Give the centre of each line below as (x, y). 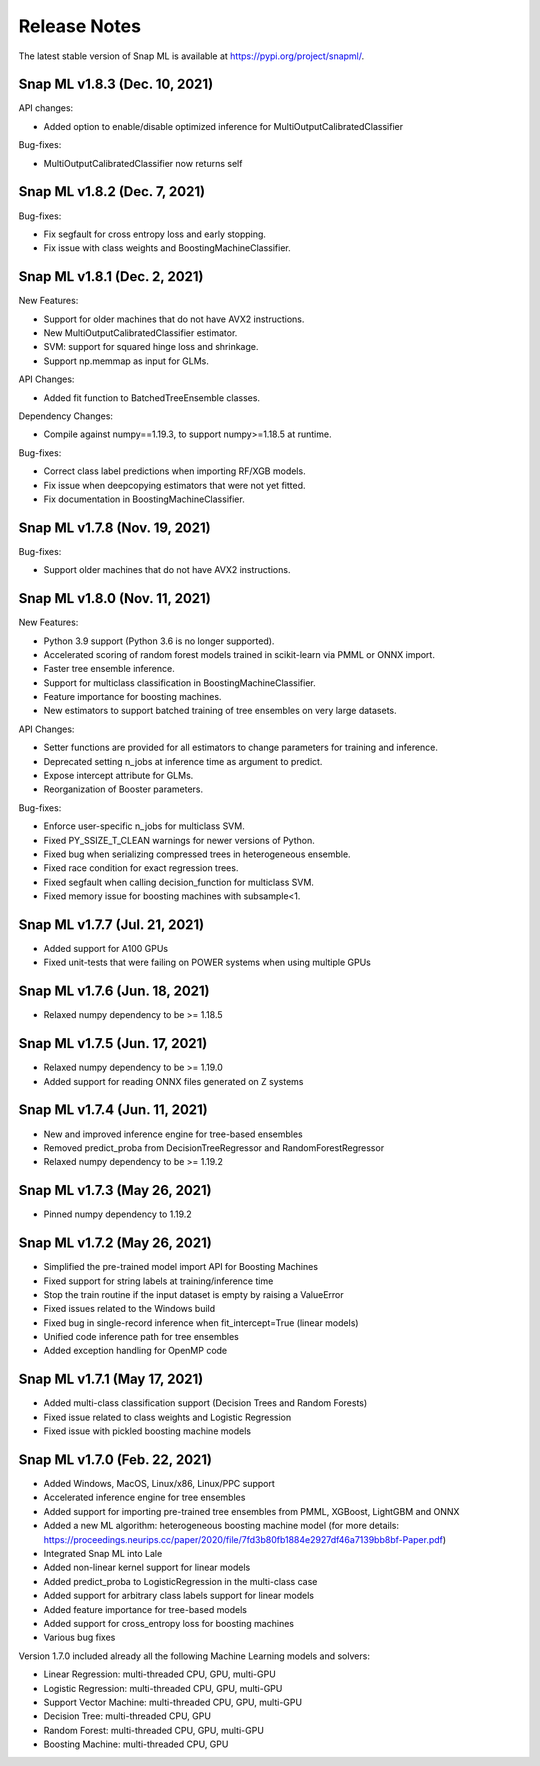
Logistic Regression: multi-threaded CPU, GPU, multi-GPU (163, 1688)
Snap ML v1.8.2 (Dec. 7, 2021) (111, 191)
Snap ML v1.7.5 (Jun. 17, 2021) (113, 1043)
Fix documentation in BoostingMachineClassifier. (144, 499)
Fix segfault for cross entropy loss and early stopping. (155, 234)
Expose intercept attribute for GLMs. (118, 776)
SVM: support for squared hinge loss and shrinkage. (151, 347)
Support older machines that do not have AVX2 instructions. (167, 570)
